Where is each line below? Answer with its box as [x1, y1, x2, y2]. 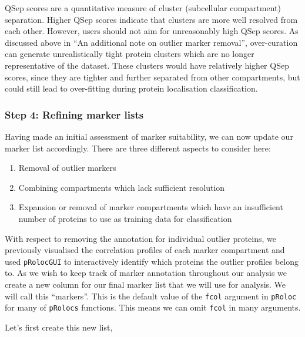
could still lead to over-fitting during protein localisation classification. [5, 82, 258, 95]
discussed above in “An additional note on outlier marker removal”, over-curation [5, 36, 298, 48]
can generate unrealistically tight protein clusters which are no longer [5, 48, 254, 60]
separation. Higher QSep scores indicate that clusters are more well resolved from [5, 13, 298, 25]
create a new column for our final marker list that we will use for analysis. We [5, 278, 286, 290]
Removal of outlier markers [18, 161, 116, 174]
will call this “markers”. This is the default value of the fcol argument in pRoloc [5, 289, 297, 302]
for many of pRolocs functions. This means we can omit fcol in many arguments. [5, 301, 301, 314]
